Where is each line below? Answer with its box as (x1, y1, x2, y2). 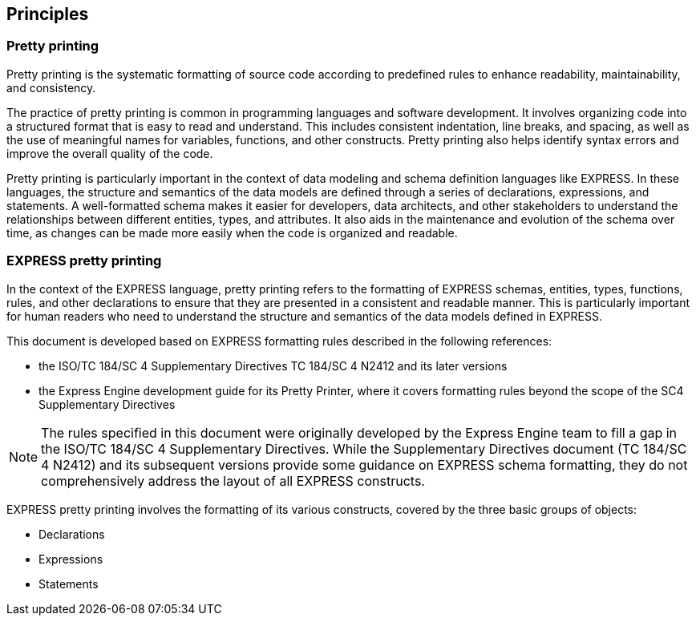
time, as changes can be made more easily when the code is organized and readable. (6, 225, 458, 240)
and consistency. (6, 80, 96, 95)
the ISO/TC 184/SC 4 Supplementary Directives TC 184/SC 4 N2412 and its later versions (38, 358, 508, 373)
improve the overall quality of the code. (6, 146, 213, 160)
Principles (6, 4, 89, 24)
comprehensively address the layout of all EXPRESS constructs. (41, 472, 425, 489)
